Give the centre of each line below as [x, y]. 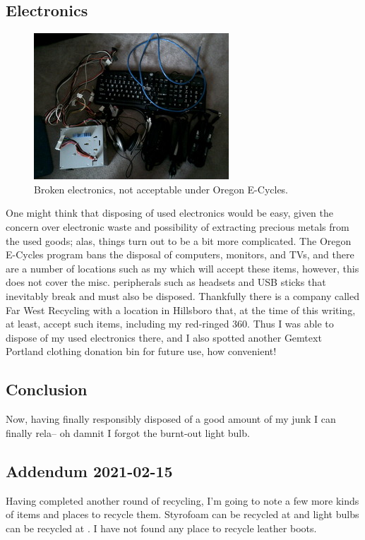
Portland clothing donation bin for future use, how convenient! [141, 351]
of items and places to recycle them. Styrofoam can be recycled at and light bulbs [182, 514]
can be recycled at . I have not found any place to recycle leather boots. [161, 528]
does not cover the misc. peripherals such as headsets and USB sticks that [166, 282]
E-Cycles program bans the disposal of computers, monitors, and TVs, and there [180, 254]
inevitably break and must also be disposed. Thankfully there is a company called [182, 295]
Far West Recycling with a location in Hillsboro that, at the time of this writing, [181, 310]
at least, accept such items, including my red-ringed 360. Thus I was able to [170, 324]
